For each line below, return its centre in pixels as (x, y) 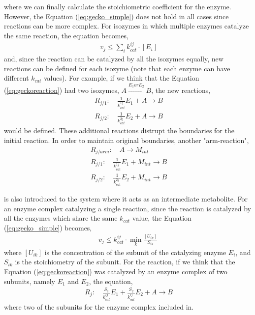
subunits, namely (30, 281)
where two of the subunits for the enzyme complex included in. (99, 306)
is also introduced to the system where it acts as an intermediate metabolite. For (126, 198)
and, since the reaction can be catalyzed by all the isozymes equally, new (114, 59)
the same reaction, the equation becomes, (66, 35)
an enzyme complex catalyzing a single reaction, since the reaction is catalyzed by (127, 208)
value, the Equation (162, 218)
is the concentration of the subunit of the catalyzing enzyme (135, 252)
